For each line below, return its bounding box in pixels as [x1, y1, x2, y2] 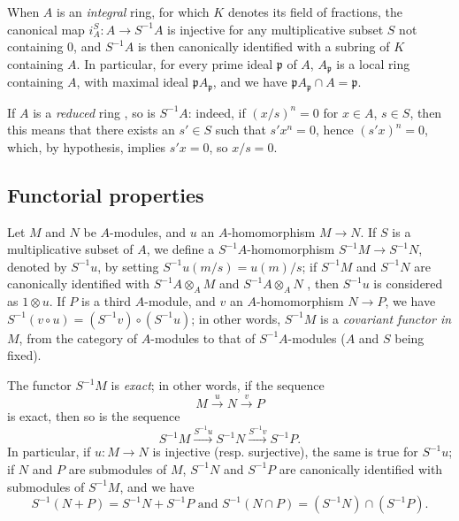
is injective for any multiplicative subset [167, 19, 384, 38]
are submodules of [68, 459, 167, 478]
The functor [7, 376, 72, 395]
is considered [373, 274, 443, 293]
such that [215, 120, 266, 139]
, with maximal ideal [76, 73, 188, 91]
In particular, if [7, 442, 91, 461]
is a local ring [336, 54, 410, 73]
